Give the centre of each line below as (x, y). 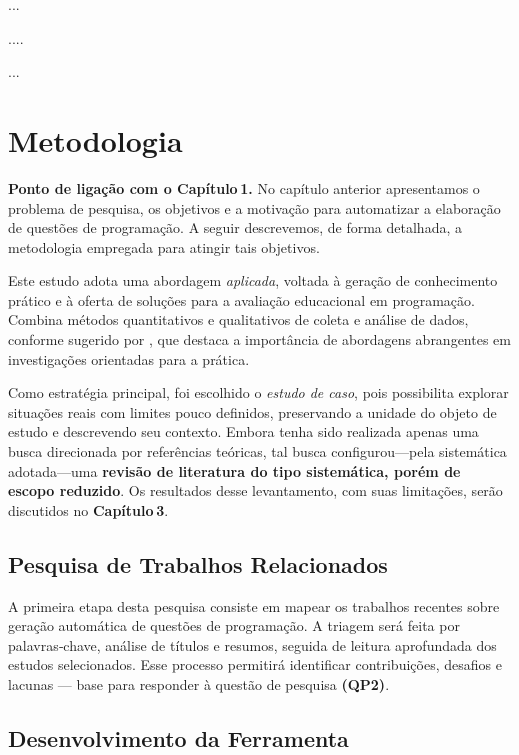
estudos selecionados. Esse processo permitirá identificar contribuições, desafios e (255, 664)
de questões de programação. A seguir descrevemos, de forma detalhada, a (235, 227)
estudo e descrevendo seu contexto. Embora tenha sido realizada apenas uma (243, 431)
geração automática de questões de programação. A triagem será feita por (234, 625)
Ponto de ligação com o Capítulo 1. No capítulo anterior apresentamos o (244, 187)
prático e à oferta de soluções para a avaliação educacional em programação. (241, 299)
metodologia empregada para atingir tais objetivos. (164, 246)
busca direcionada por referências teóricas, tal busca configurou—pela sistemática (257, 451)
